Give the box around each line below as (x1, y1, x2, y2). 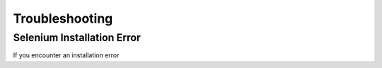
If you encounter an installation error (13, 51, 120, 59)
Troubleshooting (13, 11, 113, 26)
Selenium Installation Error (13, 31, 141, 44)
